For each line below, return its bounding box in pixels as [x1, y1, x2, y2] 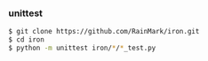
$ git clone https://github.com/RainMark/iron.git [8, 27, 200, 36]
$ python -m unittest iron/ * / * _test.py [8, 43, 156, 53]
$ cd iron [8, 35, 45, 44]
